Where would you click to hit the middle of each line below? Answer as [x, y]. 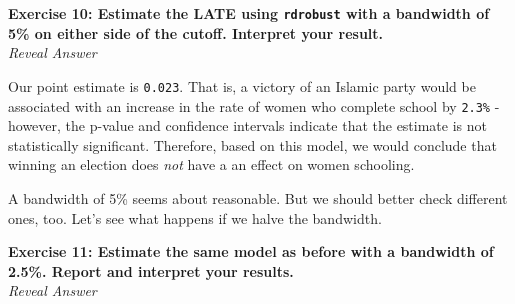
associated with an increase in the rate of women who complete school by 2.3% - [254, 105]
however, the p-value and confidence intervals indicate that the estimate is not [247, 125]
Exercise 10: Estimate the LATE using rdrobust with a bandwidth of [249, 13]
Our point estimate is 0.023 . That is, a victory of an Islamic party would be [242, 85]
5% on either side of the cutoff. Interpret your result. [196, 32]
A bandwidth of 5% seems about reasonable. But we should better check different [258, 197]
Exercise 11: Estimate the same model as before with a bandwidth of [251, 251]
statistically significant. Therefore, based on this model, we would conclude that [252, 144]
